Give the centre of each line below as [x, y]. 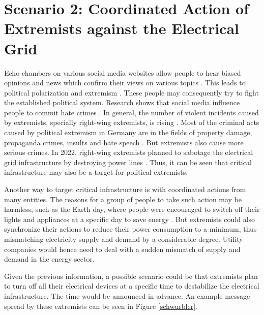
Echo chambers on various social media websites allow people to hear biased [123, 72]
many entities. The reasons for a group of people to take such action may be [123, 199]
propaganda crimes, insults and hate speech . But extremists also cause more [124, 142]
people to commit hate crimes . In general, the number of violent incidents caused [131, 112]
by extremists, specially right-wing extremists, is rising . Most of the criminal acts [132, 122]
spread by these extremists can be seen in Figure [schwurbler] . [101, 306]
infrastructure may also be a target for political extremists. [96, 172]
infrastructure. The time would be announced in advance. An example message [127, 295]
